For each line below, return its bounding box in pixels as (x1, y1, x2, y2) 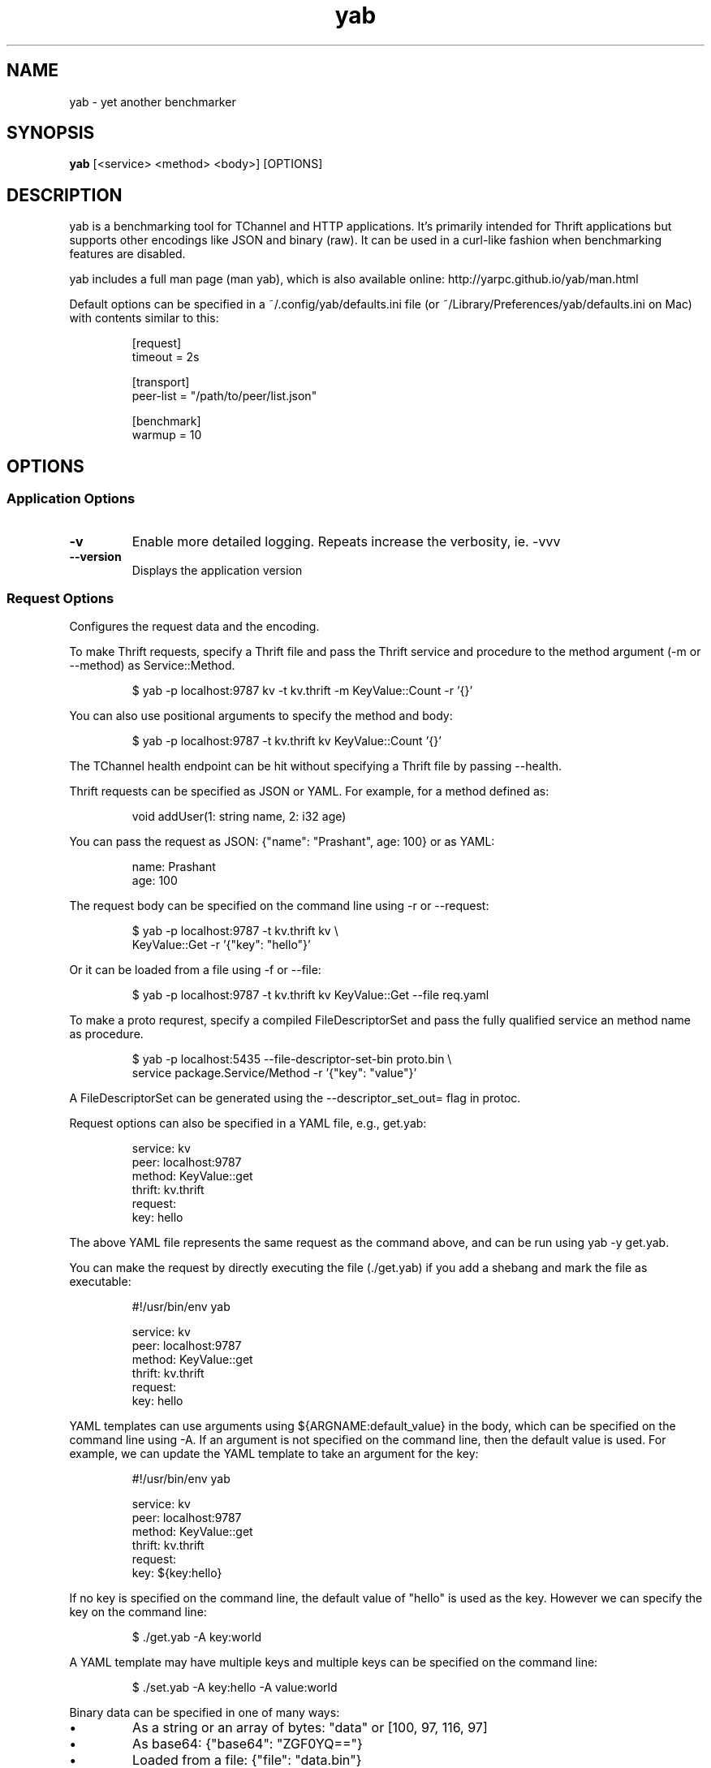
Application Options (6, 490, 136, 507)
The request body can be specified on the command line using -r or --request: (69, 899, 489, 913)
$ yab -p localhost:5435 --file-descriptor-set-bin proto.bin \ (131, 1052, 452, 1067)
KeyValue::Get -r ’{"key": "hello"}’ (131, 938, 311, 952)
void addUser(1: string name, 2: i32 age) (131, 809, 347, 824)
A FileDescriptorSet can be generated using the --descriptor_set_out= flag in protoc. (69, 1091, 521, 1106)
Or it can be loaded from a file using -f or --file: (69, 963, 321, 977)
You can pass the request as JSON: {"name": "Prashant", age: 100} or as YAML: (69, 834, 495, 849)
